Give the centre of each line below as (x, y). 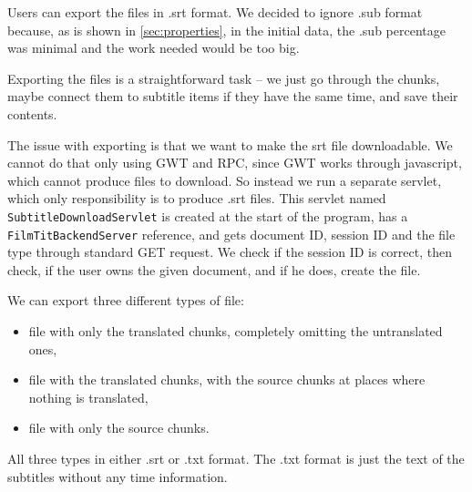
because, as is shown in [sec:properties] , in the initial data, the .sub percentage (226, 30)
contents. (32, 113)
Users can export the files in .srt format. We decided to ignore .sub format (215, 12)
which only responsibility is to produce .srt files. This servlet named (197, 198)
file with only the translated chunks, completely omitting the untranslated (236, 331)
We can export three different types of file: (126, 300)
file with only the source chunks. (119, 428)
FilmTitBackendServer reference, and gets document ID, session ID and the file (231, 234)
